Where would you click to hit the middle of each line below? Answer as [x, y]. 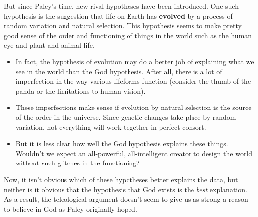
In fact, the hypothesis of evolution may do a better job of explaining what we [135, 61]
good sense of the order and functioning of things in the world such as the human [128, 35]
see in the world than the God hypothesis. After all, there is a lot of [119, 71]
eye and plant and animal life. [49, 45]
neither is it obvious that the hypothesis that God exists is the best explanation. [126, 189]
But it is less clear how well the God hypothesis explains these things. [122, 143]
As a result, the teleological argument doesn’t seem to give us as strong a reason [126, 199]
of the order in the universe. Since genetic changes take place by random [126, 117]
